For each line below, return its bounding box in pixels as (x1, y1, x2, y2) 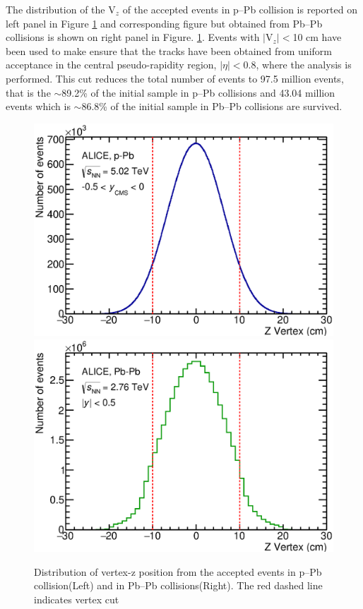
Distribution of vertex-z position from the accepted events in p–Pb (34, 564, 322, 579)
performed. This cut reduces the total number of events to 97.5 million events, (6, 71, 344, 85)
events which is (6, 99, 71, 114)
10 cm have (292, 30, 342, 44)
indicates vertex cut (34, 592, 119, 606)
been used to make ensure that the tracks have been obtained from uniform (6, 43, 332, 58)
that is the (6, 85, 51, 100)
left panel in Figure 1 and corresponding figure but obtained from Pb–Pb (6, 16, 323, 30)
